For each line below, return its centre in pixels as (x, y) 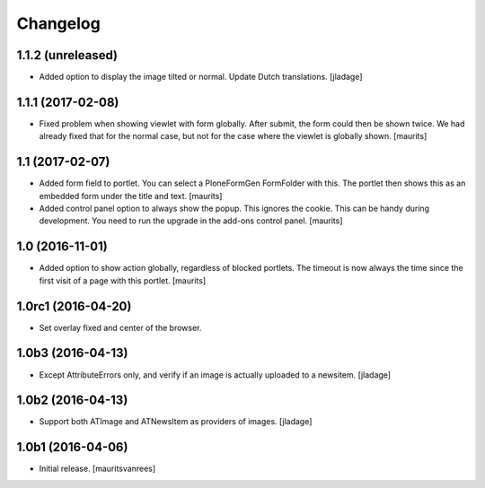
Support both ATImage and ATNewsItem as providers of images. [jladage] (176, 422)
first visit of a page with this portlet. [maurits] (123, 280)
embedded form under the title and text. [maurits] (131, 196)
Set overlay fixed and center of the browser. (120, 327)
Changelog (58, 23)
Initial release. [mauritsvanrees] (97, 469)
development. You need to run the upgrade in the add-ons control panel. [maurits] (191, 221)
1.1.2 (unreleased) (67, 55)
